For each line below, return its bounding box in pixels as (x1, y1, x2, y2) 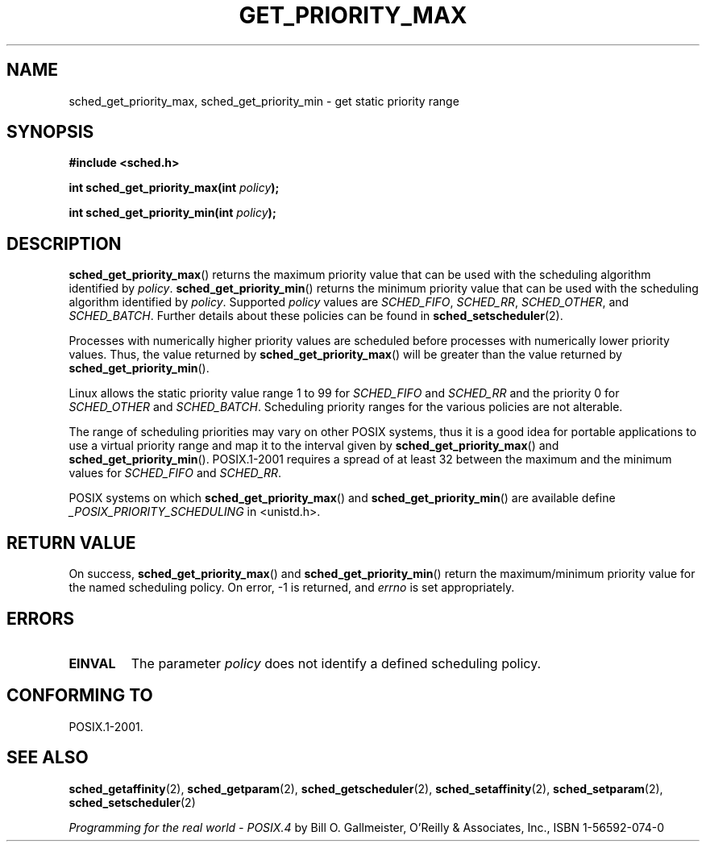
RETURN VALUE (6, 532, 136, 553)
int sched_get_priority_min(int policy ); (69, 206, 276, 220)
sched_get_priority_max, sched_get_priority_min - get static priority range (69, 94, 459, 108)
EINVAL (69, 655, 116, 671)
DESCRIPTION (6, 233, 122, 254)
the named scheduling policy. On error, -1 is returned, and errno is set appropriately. (69, 580, 515, 595)
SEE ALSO (6, 747, 89, 768)
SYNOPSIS (6, 122, 94, 143)
